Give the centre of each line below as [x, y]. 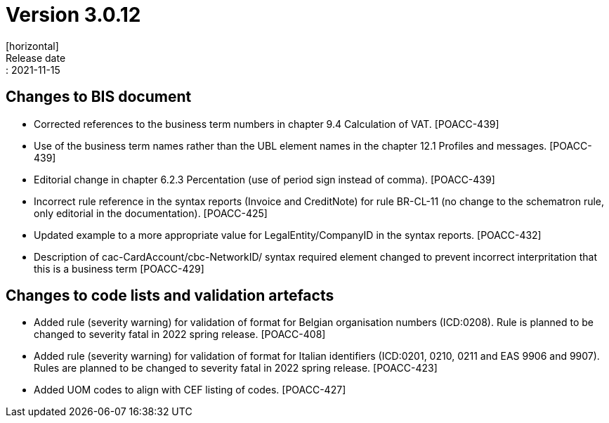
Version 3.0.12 [73, 15]
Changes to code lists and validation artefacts [170, 296]
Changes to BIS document [99, 97]
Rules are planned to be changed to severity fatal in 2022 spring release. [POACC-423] [236, 368]
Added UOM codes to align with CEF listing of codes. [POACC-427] [190, 390]
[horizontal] [32, 46]
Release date [36, 58]
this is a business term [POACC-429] [119, 268]
